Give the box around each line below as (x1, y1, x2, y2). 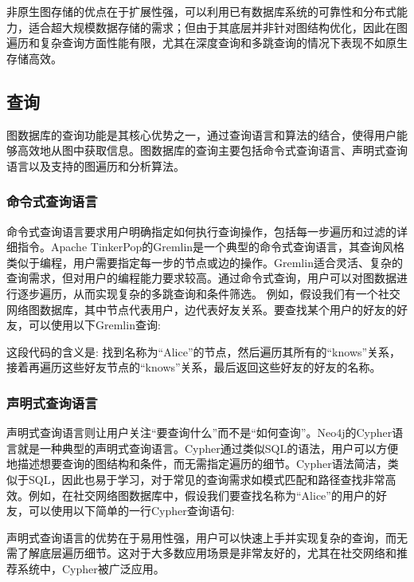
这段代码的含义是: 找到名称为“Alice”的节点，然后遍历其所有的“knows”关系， (6, 343, 401, 360)
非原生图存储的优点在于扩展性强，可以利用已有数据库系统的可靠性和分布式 (6, 3, 396, 19)
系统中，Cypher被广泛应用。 (17, 560, 165, 576)
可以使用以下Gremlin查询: (28, 317, 161, 333)
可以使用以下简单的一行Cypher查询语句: (28, 502, 235, 519)
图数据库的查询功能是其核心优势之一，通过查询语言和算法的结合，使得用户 (6, 126, 396, 143)
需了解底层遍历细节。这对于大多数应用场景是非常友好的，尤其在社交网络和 (6, 545, 396, 561)
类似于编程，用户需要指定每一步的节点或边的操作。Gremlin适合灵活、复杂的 (6, 254, 403, 270)
